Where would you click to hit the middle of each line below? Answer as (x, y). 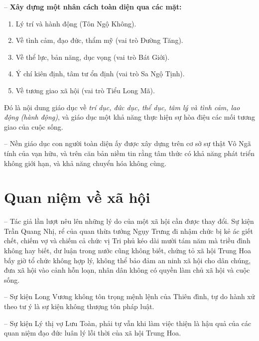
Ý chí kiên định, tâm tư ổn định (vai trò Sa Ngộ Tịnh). (100, 74)
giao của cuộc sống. (34, 126)
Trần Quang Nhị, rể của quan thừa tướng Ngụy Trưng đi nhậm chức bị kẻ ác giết (129, 231)
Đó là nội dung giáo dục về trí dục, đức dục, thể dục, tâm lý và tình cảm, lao (122, 107)
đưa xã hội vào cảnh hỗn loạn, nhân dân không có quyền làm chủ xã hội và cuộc (127, 270)
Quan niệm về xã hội (77, 197)
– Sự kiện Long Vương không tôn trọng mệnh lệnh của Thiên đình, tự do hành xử (129, 296)
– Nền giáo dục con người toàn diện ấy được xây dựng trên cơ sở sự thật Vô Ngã (128, 143)
